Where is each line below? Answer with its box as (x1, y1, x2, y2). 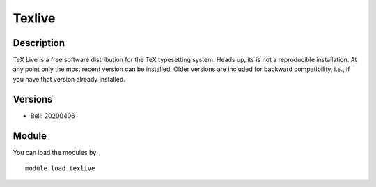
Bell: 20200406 (30, 112, 76, 120)
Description (13, 37, 65, 49)
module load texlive (25, 165, 95, 172)
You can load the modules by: (13, 148, 99, 156)
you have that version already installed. (13, 75, 125, 83)
